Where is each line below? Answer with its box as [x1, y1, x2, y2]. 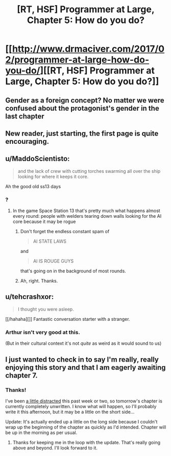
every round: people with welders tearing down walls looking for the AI [12, 213, 162, 219]
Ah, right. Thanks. [20, 278, 58, 284]
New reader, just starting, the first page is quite [5, 129, 159, 138]
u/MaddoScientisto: [5, 155, 70, 163]
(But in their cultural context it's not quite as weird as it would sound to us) [5, 340, 162, 346]
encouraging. [5, 137, 50, 146]
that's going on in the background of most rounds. [20, 268, 126, 274]
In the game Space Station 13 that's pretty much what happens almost [12, 208, 161, 214]
